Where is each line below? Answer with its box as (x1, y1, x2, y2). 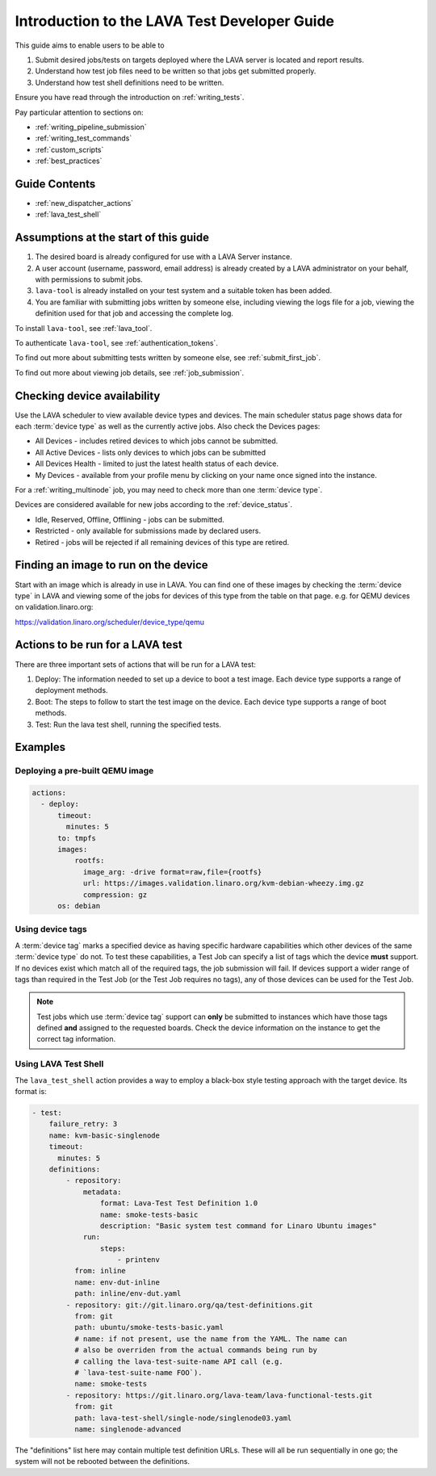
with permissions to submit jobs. (35, 275, 143, 284)
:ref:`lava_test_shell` (35, 210, 102, 220)
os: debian (57, 901, 101, 910)
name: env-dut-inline (73, 1277, 161, 1287)
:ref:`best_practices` (35, 156, 103, 166)
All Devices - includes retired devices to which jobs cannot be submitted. (35, 436, 279, 446)
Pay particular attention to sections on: (15, 107, 145, 117)
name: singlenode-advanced (73, 1424, 182, 1433)
